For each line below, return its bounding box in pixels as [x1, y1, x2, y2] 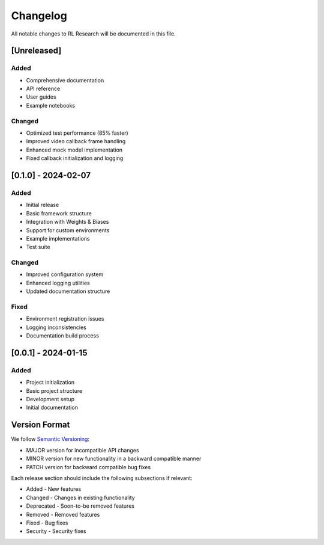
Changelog [11, 9, 67, 22]
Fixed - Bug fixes [26, 519, 68, 526]
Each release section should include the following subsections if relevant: [11, 474, 193, 481]
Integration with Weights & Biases [26, 218, 109, 226]
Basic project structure [26, 387, 83, 394]
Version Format [11, 420, 70, 430]
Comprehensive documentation [26, 76, 104, 84]
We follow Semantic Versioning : [11, 436, 90, 443]
